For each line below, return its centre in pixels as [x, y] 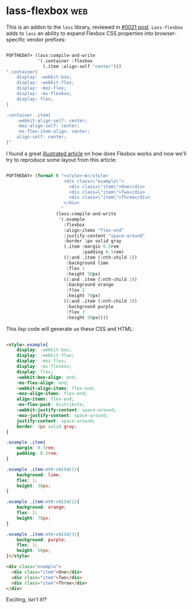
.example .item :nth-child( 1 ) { [43, 469]
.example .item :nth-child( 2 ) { [43, 502]
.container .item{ [28, 115]
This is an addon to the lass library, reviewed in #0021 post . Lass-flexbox [95, 27]
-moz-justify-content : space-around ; [63, 415]
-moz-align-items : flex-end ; [52, 394]
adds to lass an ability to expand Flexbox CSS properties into [80, 33]
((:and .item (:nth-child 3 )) [100, 301]
